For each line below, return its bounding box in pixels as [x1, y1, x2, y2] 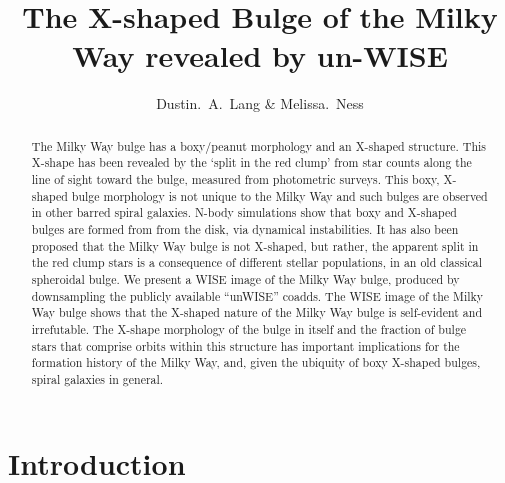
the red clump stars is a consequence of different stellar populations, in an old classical [31, 254, 482, 271]
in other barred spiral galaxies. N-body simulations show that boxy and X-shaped [31, 204, 457, 221]
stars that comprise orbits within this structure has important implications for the [31, 337, 460, 354]
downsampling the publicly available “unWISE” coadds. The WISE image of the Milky [31, 287, 484, 304]
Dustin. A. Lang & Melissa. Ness [156, 93, 364, 114]
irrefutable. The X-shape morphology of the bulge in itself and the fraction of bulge [31, 320, 467, 337]
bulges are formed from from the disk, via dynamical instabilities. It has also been [31, 220, 459, 237]
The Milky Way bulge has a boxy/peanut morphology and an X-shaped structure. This [31, 137, 487, 154]
